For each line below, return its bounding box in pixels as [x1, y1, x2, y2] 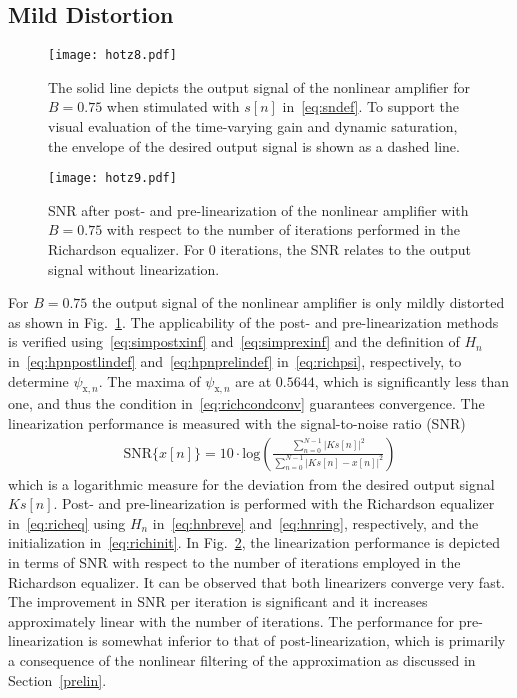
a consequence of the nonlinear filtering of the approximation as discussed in [8, 650, 476, 670]
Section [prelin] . [8, 669, 107, 690]
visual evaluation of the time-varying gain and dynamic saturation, [48, 116, 458, 137]
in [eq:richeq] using [8, 512, 126, 533]
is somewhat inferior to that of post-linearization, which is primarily [88, 630, 506, 651]
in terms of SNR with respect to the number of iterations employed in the [8, 552, 461, 573]
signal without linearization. [48, 258, 220, 279]
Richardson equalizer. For [48, 239, 205, 260]
